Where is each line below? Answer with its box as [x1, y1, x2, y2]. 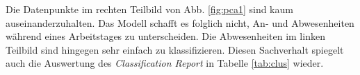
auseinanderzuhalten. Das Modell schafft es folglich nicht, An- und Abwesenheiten [6, 15, 354, 30]
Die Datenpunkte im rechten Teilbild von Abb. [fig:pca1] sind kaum [6, 2, 293, 16]
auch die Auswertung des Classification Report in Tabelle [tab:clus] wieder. [6, 56, 324, 70]
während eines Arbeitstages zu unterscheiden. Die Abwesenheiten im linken [6, 29, 325, 43]
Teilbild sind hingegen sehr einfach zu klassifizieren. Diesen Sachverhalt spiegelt [6, 42, 344, 56]
